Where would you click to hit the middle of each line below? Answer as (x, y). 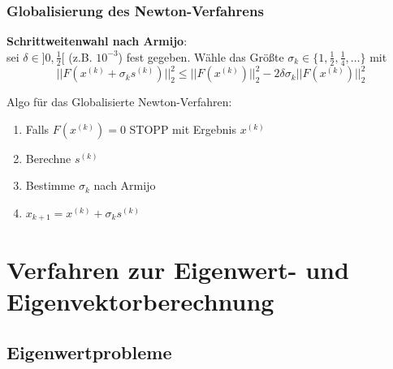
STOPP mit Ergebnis (183, 129)
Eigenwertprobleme (89, 352)
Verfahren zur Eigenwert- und (178, 269)
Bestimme (50, 185)
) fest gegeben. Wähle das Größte (201, 56)
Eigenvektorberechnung (140, 300)
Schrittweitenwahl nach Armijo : (97, 41)
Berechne (48, 158)
